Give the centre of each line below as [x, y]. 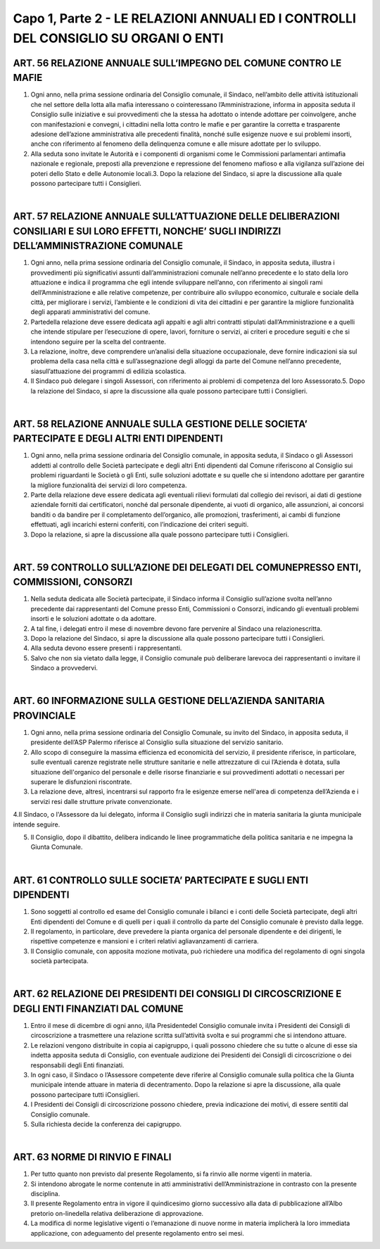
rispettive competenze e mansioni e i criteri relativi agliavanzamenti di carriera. [145, 941]
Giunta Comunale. [57, 847]
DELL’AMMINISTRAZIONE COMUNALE [98, 246]
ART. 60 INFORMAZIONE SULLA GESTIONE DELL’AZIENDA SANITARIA [169, 701]
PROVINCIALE [45, 716]
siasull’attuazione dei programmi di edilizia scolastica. [108, 371]
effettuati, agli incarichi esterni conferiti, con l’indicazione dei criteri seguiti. [140, 525]
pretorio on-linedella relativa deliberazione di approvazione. [117, 1213]
